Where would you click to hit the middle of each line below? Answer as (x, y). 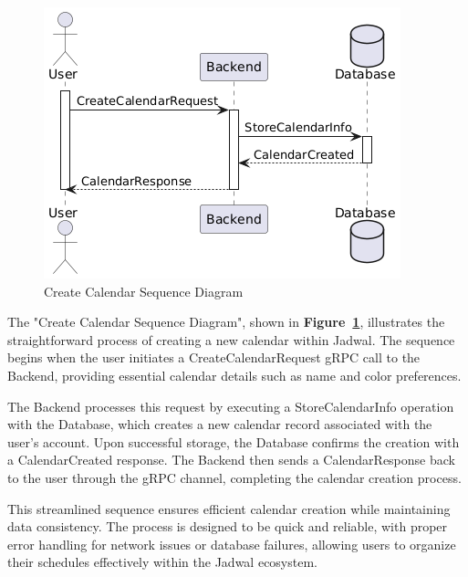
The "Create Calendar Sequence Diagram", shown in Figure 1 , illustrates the (226, 322)
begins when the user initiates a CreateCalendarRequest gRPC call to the (214, 357)
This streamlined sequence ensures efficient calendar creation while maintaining (229, 508)
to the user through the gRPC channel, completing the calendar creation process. (234, 477)
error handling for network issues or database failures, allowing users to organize (232, 544)
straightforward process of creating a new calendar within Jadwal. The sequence (231, 339)
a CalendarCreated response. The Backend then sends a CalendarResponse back (231, 460)
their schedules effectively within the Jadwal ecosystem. (162, 562)
